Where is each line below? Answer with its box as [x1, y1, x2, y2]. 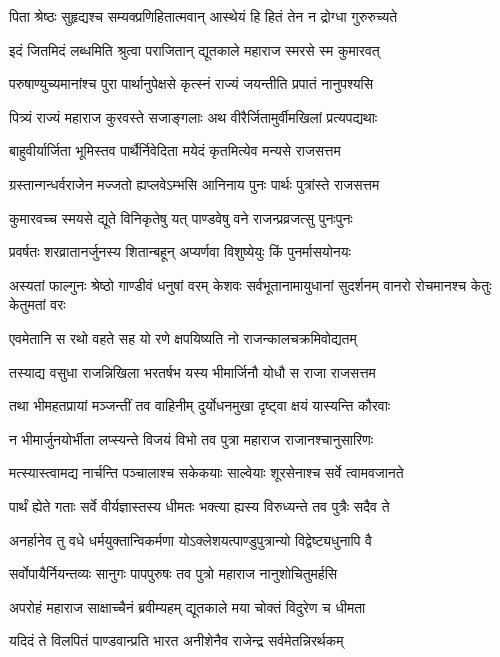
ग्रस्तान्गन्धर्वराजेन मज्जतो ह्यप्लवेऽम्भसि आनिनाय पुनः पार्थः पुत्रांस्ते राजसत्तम [9, 173, 380, 194]
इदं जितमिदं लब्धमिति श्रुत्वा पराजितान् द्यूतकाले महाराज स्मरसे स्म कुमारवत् [9, 39, 380, 60]
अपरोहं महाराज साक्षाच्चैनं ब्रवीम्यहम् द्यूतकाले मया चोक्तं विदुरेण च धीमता [9, 596, 366, 617]
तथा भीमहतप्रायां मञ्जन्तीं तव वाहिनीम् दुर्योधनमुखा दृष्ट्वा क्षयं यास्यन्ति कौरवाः [9, 395, 391, 416]
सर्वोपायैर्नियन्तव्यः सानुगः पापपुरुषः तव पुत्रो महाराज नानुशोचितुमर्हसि [9, 563, 338, 584]
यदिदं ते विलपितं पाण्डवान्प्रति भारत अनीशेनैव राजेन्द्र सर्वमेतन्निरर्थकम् [9, 630, 344, 651]
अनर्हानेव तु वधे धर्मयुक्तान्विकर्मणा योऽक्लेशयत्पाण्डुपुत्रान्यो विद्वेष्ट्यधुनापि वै [9, 529, 372, 550]
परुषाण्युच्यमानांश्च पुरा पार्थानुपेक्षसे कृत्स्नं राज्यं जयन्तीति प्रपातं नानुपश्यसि [9, 73, 374, 94]
